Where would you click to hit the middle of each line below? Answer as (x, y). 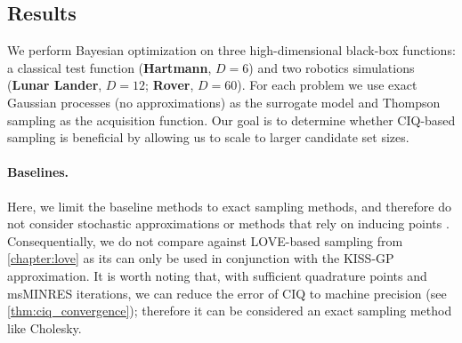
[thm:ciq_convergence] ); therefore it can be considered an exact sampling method (230, 311)
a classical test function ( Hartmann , (109, 67)
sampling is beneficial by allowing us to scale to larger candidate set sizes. (208, 137)
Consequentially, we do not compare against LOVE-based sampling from (205, 240)
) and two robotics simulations (332, 67)
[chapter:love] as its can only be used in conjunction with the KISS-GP (201, 258)
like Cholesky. (45, 327)
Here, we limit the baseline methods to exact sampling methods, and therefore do (229, 206)
